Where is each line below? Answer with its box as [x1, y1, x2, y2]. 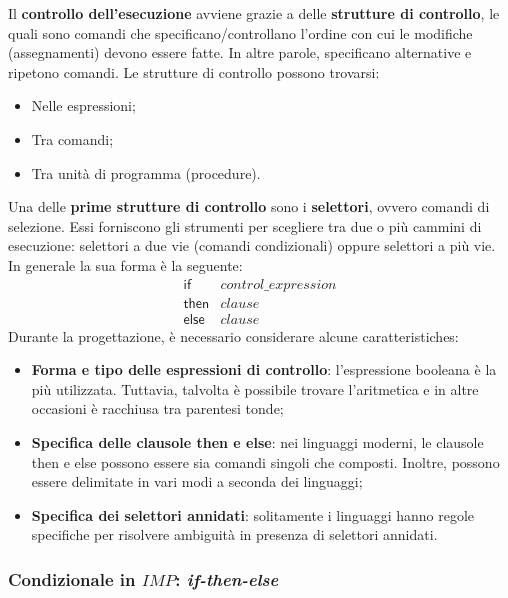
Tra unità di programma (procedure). [31, 162, 261, 183]
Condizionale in [8, 566, 136, 591]
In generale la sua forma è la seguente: [8, 254, 243, 275]
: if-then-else [175, 566, 279, 591]
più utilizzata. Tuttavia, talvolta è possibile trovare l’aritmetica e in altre [31, 378, 479, 399]
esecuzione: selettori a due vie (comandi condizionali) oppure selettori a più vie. [8, 235, 496, 256]
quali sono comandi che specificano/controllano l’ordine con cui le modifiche [8, 22, 473, 43]
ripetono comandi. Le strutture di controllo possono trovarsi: [8, 61, 380, 82]
